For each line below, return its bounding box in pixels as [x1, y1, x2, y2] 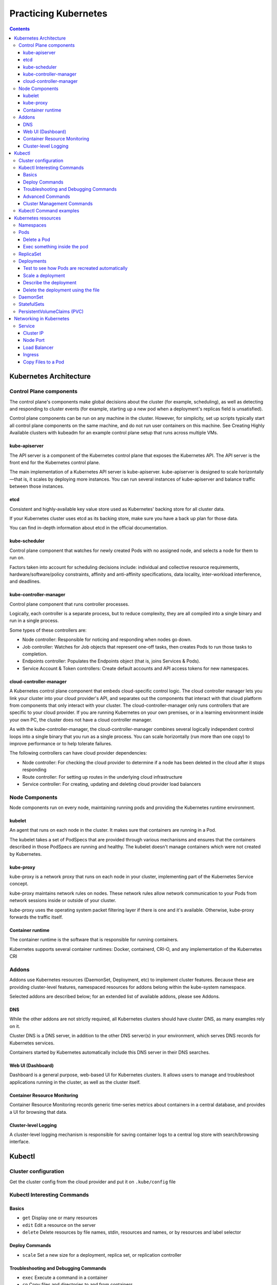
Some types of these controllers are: [9, 627, 87, 633]
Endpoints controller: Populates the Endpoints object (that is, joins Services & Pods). [22, 658, 201, 664]
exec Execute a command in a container [22, 1275, 108, 1281]
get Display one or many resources [22, 1215, 97, 1221]
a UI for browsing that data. [9, 1109, 68, 1115]
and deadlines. [9, 578, 41, 584]
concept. [9, 880, 29, 887]
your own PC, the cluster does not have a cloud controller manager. [9, 717, 152, 723]
